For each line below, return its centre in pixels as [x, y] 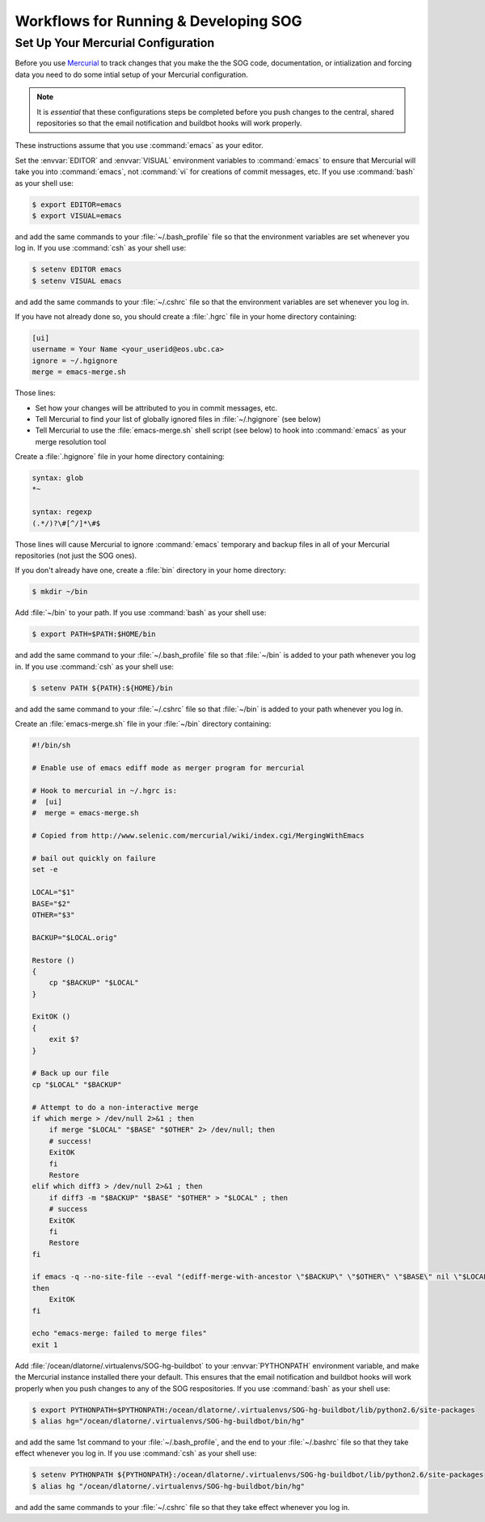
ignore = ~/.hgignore [75, 360]
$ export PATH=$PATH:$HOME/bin [94, 634]
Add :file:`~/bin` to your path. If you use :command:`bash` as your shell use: [141, 613]
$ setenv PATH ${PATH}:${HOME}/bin [102, 688]
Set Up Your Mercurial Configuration [115, 43]
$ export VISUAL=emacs [77, 215]
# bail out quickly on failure [94, 858]
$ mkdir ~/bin [60, 592]
